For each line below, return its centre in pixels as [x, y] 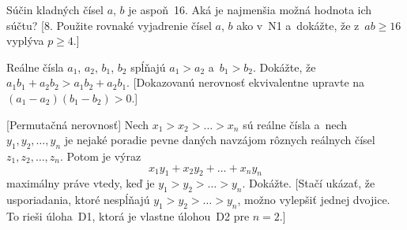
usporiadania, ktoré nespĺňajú [78, 200]
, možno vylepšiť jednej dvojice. [314, 200]
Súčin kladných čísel [55, 9]
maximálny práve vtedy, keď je [81, 183]
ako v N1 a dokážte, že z [298, 25]
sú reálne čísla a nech [295, 124]
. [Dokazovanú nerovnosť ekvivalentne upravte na [246, 82]
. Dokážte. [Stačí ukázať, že [309, 183]
